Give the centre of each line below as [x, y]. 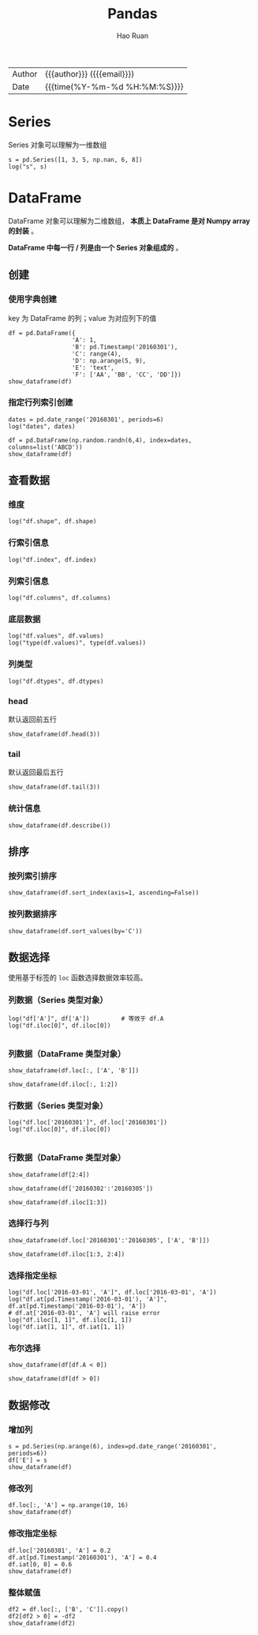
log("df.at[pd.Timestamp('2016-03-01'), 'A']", [88, 1300]
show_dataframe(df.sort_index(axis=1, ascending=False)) [104, 893]
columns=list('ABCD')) [45, 447]
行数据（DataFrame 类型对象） [67, 1158]
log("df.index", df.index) [52, 559]
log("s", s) [28, 167]
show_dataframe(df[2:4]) [49, 1174]
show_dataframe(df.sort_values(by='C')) [76, 931]
